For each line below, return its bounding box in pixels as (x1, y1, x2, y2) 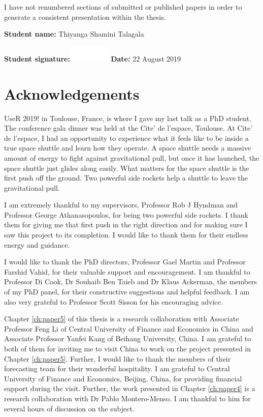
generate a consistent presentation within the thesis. (4, 11, 166, 22)
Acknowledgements (4, 83, 140, 104)
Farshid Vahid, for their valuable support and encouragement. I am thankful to (4, 266, 250, 277)
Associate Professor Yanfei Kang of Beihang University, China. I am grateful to (4, 333, 251, 344)
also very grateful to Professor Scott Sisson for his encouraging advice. (4, 296, 223, 307)
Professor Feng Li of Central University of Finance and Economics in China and (4, 323, 253, 334)
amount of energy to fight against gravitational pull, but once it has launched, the (4, 152, 259, 163)
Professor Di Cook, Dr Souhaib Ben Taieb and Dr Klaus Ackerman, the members (4, 276, 257, 287)
